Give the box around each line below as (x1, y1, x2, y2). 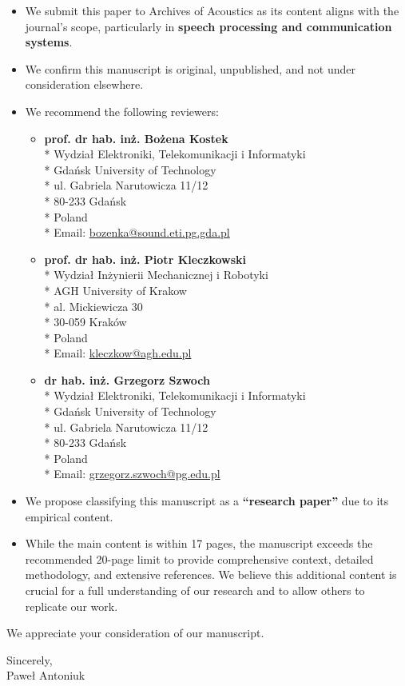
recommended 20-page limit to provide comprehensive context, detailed (25, 550, 374, 567)
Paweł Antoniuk (6, 667, 85, 684)
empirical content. (25, 508, 113, 524)
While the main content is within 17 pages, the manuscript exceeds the (25, 535, 373, 552)
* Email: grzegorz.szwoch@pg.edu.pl (44, 465, 220, 482)
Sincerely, (6, 651, 53, 668)
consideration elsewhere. (25, 76, 144, 93)
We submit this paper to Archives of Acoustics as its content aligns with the (25, 2, 399, 18)
